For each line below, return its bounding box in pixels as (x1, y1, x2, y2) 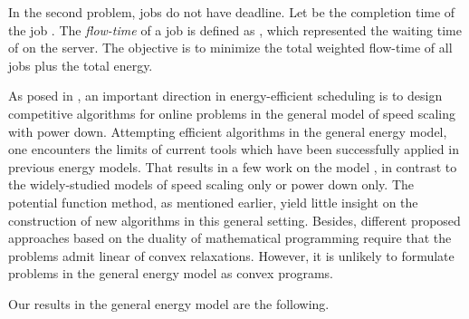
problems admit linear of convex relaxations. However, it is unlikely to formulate (8, 246, 455, 265)
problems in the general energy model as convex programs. (8, 264, 333, 283)
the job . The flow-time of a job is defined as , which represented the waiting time (8, 20, 462, 39)
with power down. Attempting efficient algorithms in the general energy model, (8, 121, 447, 140)
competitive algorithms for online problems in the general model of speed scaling (8, 103, 455, 122)
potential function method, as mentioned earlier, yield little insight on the (8, 192, 418, 211)
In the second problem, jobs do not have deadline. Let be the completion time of (8, 3, 455, 21)
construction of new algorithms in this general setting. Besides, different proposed (8, 210, 461, 229)
